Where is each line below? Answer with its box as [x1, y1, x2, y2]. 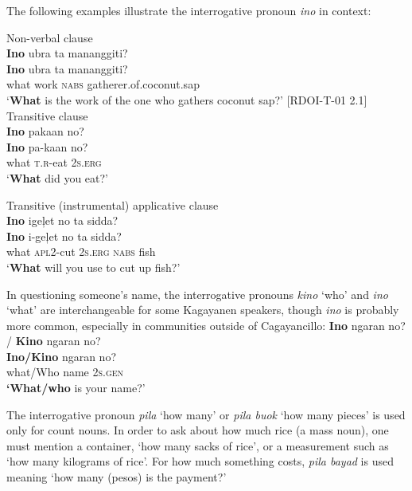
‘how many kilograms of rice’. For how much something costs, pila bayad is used [6, 453, 394, 469]
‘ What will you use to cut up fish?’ [6, 258, 181, 275]
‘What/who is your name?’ [6, 379, 146, 396]
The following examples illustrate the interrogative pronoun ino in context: [6, 2, 371, 18]
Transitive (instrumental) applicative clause [6, 196, 219, 213]
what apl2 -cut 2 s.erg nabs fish [6, 243, 156, 260]
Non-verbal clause [6, 29, 93, 45]
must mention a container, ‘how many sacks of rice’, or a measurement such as [6, 437, 389, 454]
